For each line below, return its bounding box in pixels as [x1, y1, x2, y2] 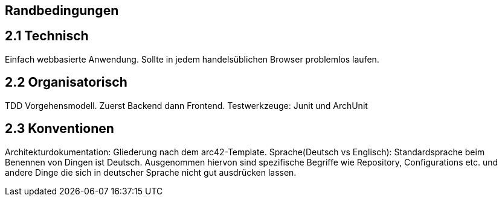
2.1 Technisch [5, 28, 89, 44]
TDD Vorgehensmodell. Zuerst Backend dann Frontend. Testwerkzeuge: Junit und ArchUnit [5, 100, 368, 111]
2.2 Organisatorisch [5, 75, 127, 90]
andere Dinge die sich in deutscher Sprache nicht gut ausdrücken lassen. [5, 167, 297, 178]
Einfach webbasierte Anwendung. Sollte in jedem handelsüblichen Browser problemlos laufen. [5, 54, 379, 64]
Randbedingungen [5, 3, 119, 18]
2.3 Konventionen [5, 121, 114, 137]
